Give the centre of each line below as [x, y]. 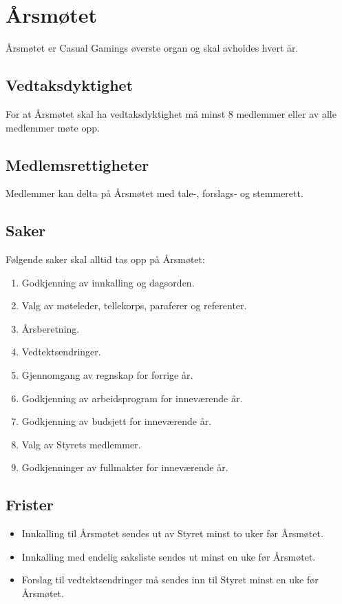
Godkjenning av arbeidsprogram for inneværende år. [132, 398]
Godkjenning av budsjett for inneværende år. [117, 421]
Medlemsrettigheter [77, 164]
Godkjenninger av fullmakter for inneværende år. [125, 467]
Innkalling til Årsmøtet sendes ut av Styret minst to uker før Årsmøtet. [172, 533]
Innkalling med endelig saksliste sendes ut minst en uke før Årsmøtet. [169, 556]
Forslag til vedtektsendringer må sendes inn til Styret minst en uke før [170, 580]
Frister [30, 504]
